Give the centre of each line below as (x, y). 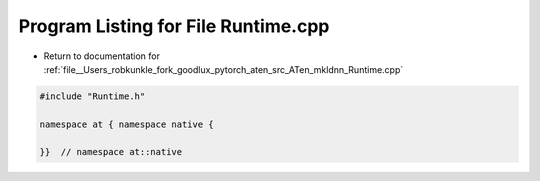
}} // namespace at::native (111, 152)
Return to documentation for (101, 56)
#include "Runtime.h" (92, 96)
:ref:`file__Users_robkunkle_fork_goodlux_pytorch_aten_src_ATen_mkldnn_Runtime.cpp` (223, 69)
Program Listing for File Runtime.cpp (174, 26)
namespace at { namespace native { (126, 124)
